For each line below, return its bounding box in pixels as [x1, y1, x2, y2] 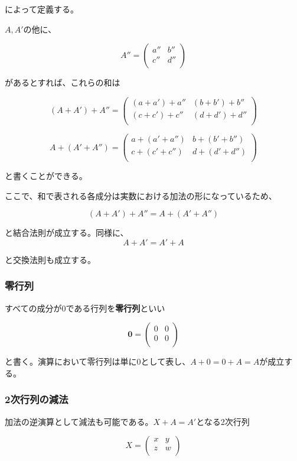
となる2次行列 [196, 415, 250, 427]
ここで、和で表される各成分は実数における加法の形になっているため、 [5, 189, 277, 202]
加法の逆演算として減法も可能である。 [5, 415, 154, 427]
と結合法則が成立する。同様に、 [5, 226, 129, 239]
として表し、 [141, 355, 191, 368]
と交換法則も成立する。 [5, 253, 96, 265]
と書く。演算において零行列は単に [5, 355, 137, 368]
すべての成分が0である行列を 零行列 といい [5, 301, 165, 314]
